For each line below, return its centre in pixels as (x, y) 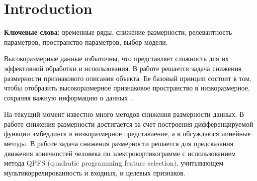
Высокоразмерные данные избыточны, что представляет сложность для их (116, 58)
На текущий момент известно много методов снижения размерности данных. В (124, 114)
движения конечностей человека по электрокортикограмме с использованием (120, 153)
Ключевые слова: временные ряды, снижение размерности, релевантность (118, 32)
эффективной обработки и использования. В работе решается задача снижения (123, 68)
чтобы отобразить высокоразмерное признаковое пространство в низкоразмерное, (127, 88)
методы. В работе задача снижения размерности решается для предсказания (119, 143)
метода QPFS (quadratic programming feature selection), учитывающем (114, 163)
